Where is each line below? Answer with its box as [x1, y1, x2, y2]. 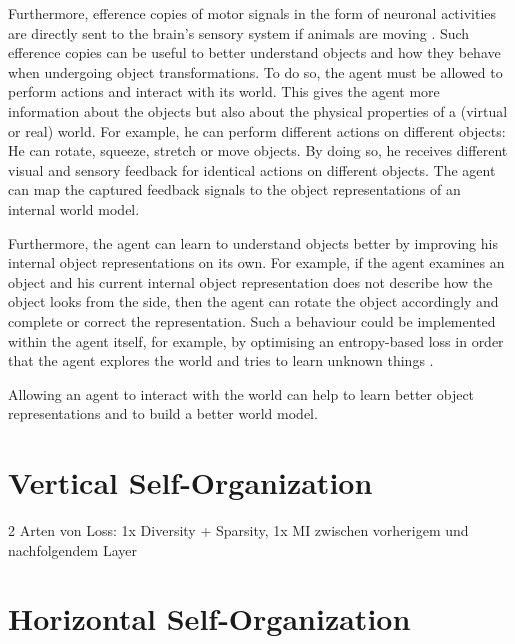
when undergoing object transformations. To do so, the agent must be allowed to [8, 61, 503, 82]
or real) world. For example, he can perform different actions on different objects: [8, 120, 506, 141]
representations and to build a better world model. [8, 403, 318, 424]
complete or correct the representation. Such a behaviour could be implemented [8, 310, 496, 331]
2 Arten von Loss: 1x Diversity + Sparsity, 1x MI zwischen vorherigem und [8, 520, 469, 540]
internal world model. [8, 198, 140, 219]
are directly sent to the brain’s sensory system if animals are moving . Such [8, 22, 470, 43]
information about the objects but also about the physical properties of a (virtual [8, 100, 508, 121]
